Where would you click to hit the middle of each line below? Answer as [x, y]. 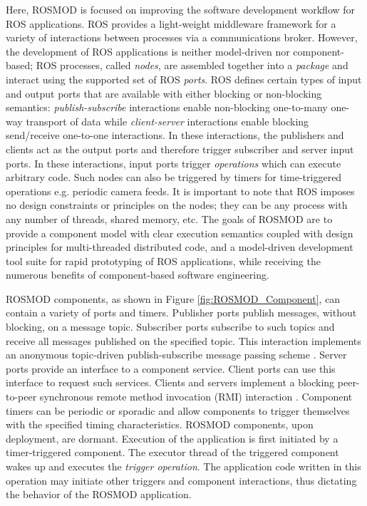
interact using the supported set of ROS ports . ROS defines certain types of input [184, 79]
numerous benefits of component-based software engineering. [138, 275]
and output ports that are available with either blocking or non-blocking [164, 93]
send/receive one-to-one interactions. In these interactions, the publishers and [175, 135]
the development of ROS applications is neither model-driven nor [148, 51]
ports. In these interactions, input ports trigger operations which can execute [174, 163]
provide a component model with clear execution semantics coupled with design [180, 233]
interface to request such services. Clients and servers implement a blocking [170, 382]
